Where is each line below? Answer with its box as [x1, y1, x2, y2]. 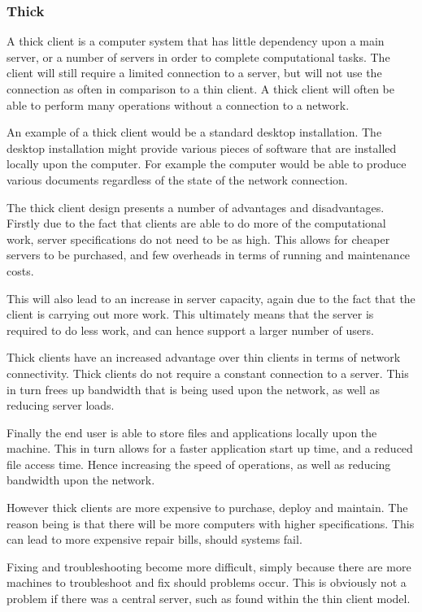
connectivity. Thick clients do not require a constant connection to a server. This [7, 364, 409, 381]
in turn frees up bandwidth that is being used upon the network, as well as [7, 380, 381, 397]
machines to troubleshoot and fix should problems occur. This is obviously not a [7, 574, 407, 591]
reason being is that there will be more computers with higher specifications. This [7, 514, 415, 532]
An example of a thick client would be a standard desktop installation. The [7, 124, 382, 141]
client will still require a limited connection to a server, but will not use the [7, 64, 382, 81]
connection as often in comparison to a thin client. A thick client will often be [7, 80, 394, 97]
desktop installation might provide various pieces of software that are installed [7, 139, 397, 156]
